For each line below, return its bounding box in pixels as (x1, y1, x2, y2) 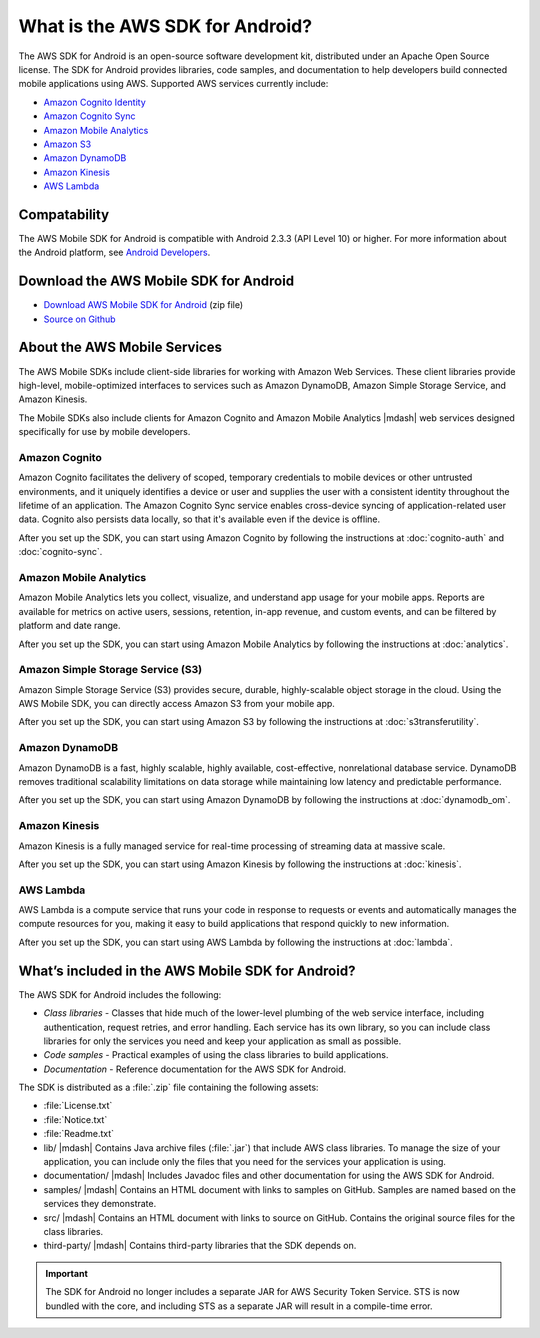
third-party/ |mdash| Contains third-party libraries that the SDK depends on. (43, 1240, 357, 1252)
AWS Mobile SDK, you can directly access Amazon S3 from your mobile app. (18, 698, 335, 710)
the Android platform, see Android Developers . (18, 246, 211, 259)
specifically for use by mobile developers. (18, 426, 191, 438)
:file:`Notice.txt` (43, 1113, 108, 1125)
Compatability (18, 206, 110, 223)
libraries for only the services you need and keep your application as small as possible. (43, 1035, 402, 1047)
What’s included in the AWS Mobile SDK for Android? (18, 962, 356, 979)
